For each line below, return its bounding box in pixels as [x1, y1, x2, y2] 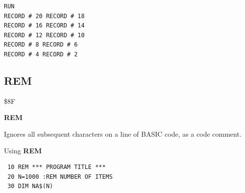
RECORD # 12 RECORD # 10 [4, 31, 85, 39]
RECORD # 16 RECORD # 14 [4, 22, 85, 29]
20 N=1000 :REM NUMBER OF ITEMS [7, 173, 113, 180]
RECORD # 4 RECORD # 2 [4, 50, 78, 58]
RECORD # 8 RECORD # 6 [4, 41, 78, 48]
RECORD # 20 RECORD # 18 [4, 12, 85, 20]
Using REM [4, 145, 42, 155]
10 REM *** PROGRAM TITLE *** [7, 164, 106, 171]
